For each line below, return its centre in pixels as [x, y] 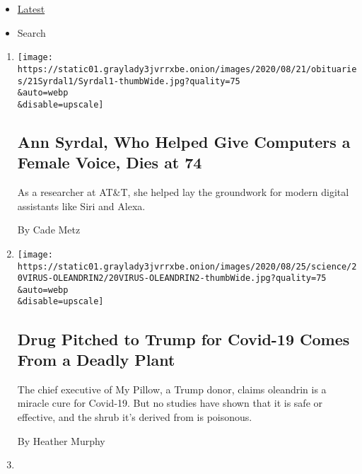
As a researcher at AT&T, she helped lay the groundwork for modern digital [183, 192]
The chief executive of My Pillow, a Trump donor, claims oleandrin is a [172, 389]
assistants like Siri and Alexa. [81, 206]
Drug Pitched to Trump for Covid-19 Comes [183, 339]
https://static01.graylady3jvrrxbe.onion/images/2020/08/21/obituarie [187, 69]
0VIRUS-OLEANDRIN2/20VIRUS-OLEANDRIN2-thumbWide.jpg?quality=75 [172, 278]
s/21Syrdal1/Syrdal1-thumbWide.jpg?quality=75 [129, 81]
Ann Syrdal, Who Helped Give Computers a [184, 141]
